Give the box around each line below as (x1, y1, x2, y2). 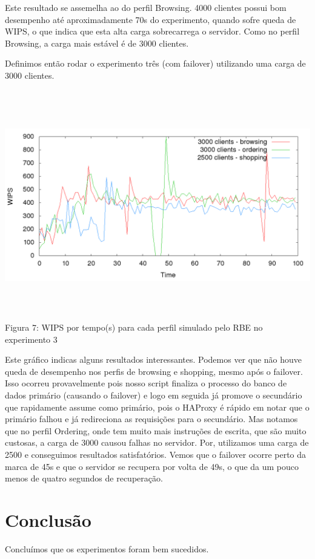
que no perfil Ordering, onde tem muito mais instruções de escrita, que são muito (5, 424, 307, 437)
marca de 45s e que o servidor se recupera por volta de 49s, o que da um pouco (5, 460, 299, 472)
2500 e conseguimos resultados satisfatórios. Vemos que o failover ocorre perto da (5, 448, 307, 461)
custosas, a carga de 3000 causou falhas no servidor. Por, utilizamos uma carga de (5, 436, 309, 449)
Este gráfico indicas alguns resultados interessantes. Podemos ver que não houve (5, 353, 302, 366)
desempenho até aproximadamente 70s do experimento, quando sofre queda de (5, 13, 296, 25)
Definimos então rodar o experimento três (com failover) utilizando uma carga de (5, 57, 306, 70)
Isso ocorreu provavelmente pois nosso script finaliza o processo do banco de (5, 377, 287, 389)
